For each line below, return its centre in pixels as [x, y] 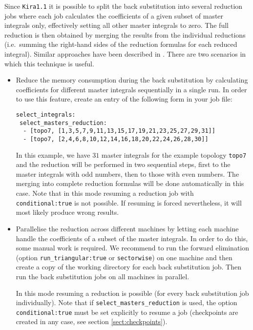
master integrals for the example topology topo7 [174, 155]
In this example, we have [53, 155]
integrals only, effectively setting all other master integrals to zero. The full [116, 25]
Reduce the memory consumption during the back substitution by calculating [132, 80]
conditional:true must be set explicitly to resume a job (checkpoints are [127, 312]
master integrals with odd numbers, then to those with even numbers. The [127, 174]
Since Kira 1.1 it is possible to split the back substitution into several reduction [124, 6]
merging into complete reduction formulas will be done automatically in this [130, 183]
